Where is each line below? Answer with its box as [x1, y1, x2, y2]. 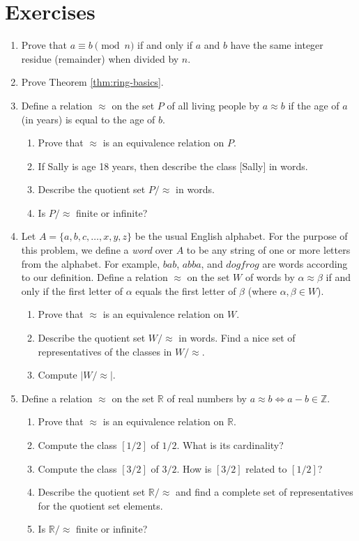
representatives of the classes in [38, 344, 172, 358]
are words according [262, 256, 348, 270]
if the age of [288, 98, 339, 112]
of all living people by [167, 98, 260, 112]
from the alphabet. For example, [21, 256, 160, 270]
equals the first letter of [135, 283, 236, 298]
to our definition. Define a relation [21, 270, 168, 284]
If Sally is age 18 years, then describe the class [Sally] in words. [38, 158, 308, 173]
